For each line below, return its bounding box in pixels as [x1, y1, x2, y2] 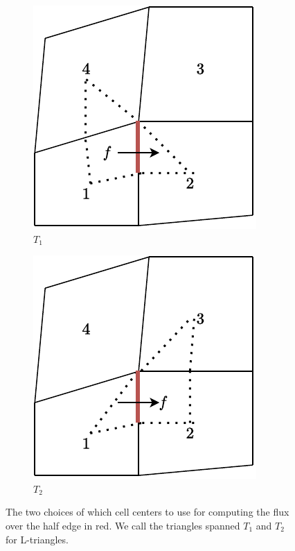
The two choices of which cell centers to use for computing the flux [6, 505, 289, 519]
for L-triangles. [6, 532, 69, 546]
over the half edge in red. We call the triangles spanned [6, 518, 240, 532]
